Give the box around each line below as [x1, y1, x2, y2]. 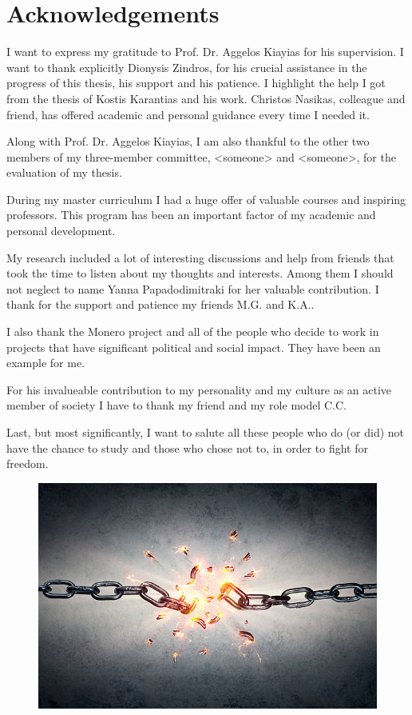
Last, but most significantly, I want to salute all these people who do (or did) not [6, 424, 405, 440]
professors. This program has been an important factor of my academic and [6, 206, 376, 223]
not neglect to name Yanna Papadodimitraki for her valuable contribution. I [6, 280, 379, 297]
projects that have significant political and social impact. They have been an [6, 338, 381, 355]
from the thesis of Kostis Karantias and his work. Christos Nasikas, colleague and [6, 90, 406, 106]
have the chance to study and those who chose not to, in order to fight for [6, 439, 368, 456]
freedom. [6, 455, 49, 472]
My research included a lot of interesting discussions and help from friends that [6, 249, 394, 266]
